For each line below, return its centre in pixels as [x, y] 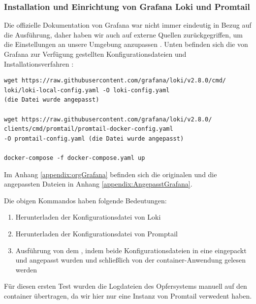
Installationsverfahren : [39, 63]
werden [26, 269]
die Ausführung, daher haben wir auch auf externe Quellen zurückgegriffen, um [123, 34]
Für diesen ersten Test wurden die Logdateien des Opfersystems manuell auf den [126, 286]
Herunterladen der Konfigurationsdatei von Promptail [96, 233]
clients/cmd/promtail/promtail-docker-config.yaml [89, 129]
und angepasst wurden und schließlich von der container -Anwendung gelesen [130, 260]
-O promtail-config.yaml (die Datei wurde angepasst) [94, 138]
